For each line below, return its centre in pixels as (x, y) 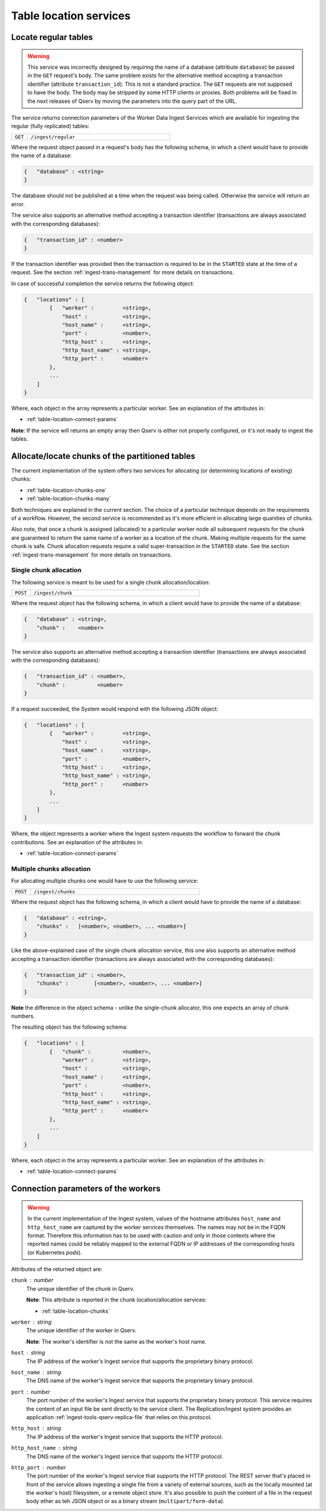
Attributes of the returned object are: (57, 1269)
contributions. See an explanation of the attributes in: (77, 842)
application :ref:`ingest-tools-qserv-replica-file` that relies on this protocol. (119, 1417)
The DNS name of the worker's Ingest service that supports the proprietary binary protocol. (140, 1380)
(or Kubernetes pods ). (55, 1252)
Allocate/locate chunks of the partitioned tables (103, 456)
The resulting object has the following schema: (69, 1027)
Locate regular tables (52, 37)
